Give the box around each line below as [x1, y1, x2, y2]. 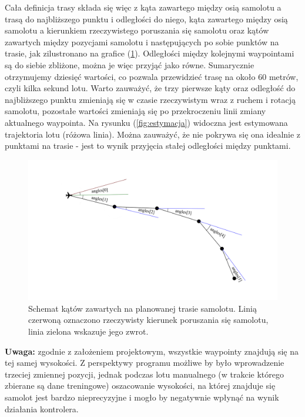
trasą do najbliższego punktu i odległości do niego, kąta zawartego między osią [5, 12, 288, 25]
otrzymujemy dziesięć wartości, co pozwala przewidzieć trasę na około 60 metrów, [5, 70, 299, 82]
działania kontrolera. [5, 402, 79, 415]
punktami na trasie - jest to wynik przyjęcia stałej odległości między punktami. [5, 139, 291, 152]
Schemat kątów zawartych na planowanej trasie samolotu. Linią [28, 302, 257, 314]
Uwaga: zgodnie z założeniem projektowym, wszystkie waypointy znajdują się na [5, 345, 299, 357]
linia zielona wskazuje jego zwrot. [28, 325, 149, 337]
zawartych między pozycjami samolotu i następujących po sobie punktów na [5, 35, 279, 48]
